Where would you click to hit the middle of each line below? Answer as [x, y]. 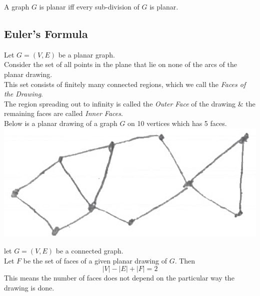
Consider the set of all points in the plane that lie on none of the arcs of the [120, 64]
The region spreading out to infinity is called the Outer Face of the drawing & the [130, 103]
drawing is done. [29, 287]
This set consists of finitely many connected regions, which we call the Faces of [125, 84]
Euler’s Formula [46, 33]
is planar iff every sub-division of [89, 6]
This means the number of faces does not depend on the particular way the [119, 278]
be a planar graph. [86, 54]
